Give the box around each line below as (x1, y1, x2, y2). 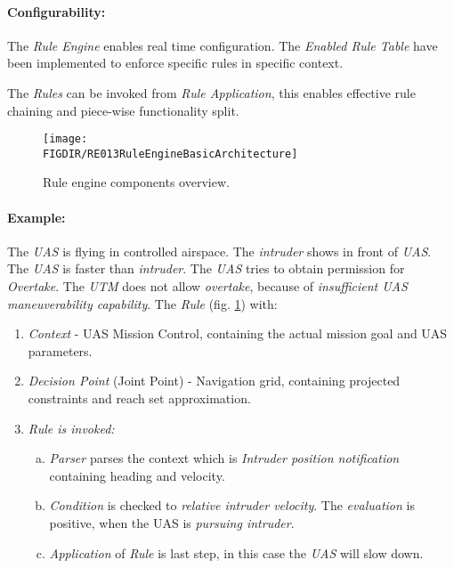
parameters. (28, 341, 93, 360)
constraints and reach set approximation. (28, 389, 251, 408)
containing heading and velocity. (49, 466, 225, 484)
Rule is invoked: (28, 418, 115, 437)
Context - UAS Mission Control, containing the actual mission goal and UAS (28, 324, 448, 343)
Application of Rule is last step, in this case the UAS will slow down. (49, 543, 424, 562)
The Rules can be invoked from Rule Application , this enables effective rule (7, 83, 416, 101)
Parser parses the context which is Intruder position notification (49, 449, 400, 467)
